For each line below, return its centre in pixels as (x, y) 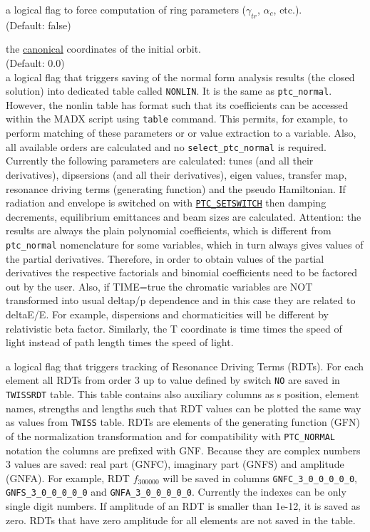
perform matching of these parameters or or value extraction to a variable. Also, (181, 133)
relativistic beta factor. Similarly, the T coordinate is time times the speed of (174, 328)
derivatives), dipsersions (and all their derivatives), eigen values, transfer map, (176, 174)
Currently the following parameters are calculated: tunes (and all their (160, 161)
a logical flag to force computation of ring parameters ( (126, 9)
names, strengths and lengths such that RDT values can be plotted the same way (184, 408)
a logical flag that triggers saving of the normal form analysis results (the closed (180, 77)
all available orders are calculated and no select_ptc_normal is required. (166, 146)
